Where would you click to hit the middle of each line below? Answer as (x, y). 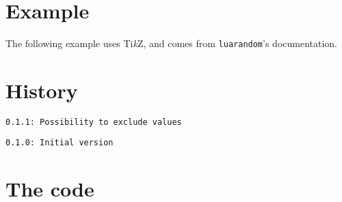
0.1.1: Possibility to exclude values (94, 122)
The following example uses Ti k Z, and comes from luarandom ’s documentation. (172, 43)
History (42, 90)
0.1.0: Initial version (60, 143)
